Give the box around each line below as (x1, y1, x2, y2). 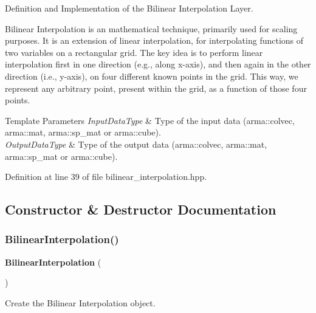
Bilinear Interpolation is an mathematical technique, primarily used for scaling (5, 22, 298, 35)
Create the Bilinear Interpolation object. (5, 296, 156, 309)
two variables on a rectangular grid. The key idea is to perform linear (5, 46, 263, 58)
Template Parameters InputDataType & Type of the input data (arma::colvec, (5, 114, 295, 126)
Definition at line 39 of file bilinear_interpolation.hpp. (5, 170, 207, 183)
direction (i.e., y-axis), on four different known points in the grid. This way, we (5, 69, 298, 82)
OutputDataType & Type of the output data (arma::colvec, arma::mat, (5, 137, 267, 150)
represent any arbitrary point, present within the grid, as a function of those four (5, 81, 307, 94)
